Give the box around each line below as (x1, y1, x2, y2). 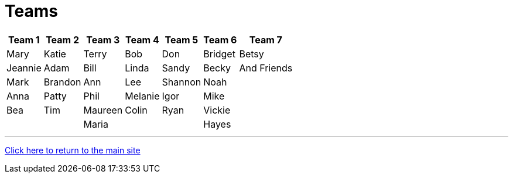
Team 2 (46, 33, 80, 46)
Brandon (43, 76, 81, 88)
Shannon (162, 76, 201, 88)
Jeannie (6, 61, 42, 74)
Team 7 (249, 33, 282, 46)
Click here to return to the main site (5, 145, 141, 155)
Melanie (125, 90, 160, 102)
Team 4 (125, 33, 159, 46)
